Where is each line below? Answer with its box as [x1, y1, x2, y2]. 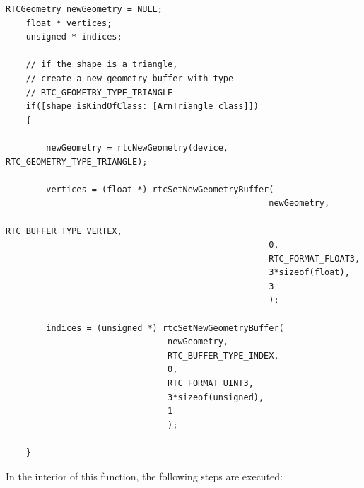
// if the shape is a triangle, [25, 59, 178, 70]
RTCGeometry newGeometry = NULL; [6, 4, 163, 14]
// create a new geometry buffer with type [25, 73, 234, 83]
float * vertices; [25, 18, 112, 28]
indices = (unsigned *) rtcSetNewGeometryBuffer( [46, 323, 284, 333]
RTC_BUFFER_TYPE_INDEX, [168, 350, 279, 361]
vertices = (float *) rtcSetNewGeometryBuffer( [46, 184, 274, 194]
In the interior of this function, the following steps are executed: [6, 468, 283, 483]
